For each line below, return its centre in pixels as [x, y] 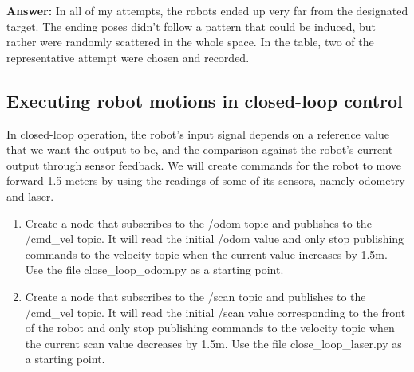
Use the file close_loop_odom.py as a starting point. [154, 270]
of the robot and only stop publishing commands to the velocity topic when [210, 328]
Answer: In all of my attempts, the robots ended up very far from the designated [207, 10]
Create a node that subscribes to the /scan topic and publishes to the [195, 296]
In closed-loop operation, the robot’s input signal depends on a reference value [198, 133]
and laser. [30, 196]
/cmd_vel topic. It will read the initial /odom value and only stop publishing [215, 239]
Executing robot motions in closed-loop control [205, 100]
